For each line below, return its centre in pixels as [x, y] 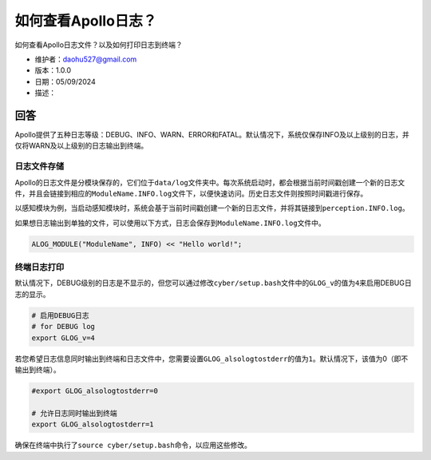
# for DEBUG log [63, 327]
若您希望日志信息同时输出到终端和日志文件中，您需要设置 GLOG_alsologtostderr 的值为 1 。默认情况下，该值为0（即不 [212, 359]
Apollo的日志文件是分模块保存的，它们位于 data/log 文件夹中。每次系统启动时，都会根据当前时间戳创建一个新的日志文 [210, 182]
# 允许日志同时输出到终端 [74, 413]
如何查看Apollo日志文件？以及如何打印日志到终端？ [99, 45]
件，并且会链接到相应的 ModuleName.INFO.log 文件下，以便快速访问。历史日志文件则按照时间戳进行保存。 [191, 193]
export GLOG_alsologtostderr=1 [93, 424]
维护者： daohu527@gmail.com [86, 59]
